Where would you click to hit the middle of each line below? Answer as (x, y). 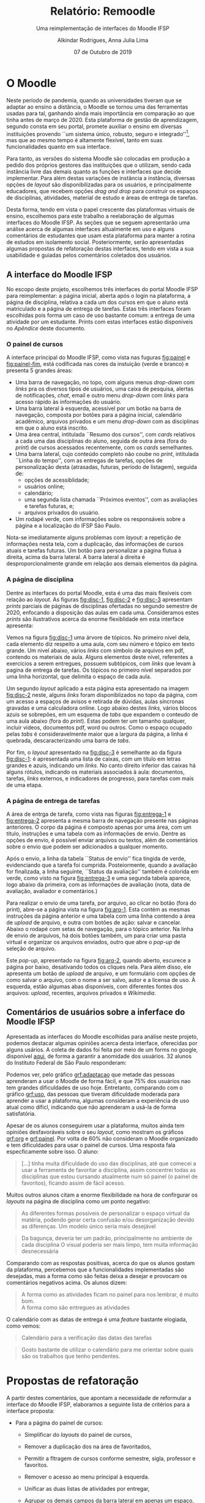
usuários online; (45, 487)
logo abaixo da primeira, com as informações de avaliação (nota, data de (98, 885)
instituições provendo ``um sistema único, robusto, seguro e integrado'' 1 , (98, 133)
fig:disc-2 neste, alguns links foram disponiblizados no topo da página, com (102, 694)
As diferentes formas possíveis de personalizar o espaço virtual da (105, 1213)
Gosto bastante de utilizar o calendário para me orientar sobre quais (107, 1349)
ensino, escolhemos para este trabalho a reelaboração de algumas (90, 216)
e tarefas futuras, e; (49, 506)
